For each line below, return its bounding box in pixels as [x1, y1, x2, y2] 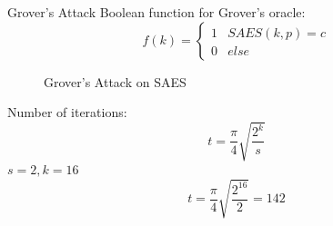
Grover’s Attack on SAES [44, 72, 187, 91]
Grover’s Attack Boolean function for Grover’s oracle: [7, 3, 306, 21]
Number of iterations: [7, 103, 127, 122]
